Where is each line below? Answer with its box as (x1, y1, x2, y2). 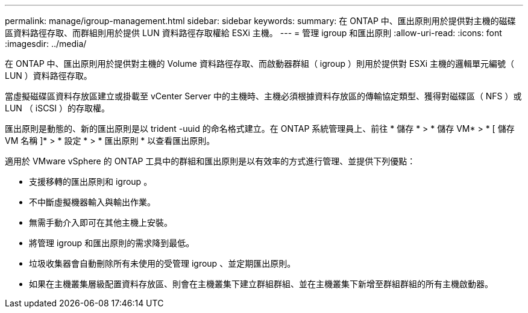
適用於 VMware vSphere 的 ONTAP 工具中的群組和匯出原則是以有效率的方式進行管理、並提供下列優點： (5, 156, 416, 166)
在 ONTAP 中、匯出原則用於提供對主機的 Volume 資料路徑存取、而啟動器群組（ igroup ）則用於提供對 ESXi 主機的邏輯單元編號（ (5, 58, 515, 69)
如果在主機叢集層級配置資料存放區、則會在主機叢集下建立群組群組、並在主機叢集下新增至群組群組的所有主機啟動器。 (29, 279, 493, 289)
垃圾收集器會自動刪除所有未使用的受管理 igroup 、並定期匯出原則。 (29, 258, 296, 268)
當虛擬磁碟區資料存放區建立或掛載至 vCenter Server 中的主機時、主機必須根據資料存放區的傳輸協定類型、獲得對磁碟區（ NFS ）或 (5, 91, 522, 101)
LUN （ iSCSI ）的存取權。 (5, 103, 110, 113)
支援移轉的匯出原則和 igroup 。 (29, 176, 152, 187)
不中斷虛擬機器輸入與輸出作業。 (29, 197, 156, 207)
